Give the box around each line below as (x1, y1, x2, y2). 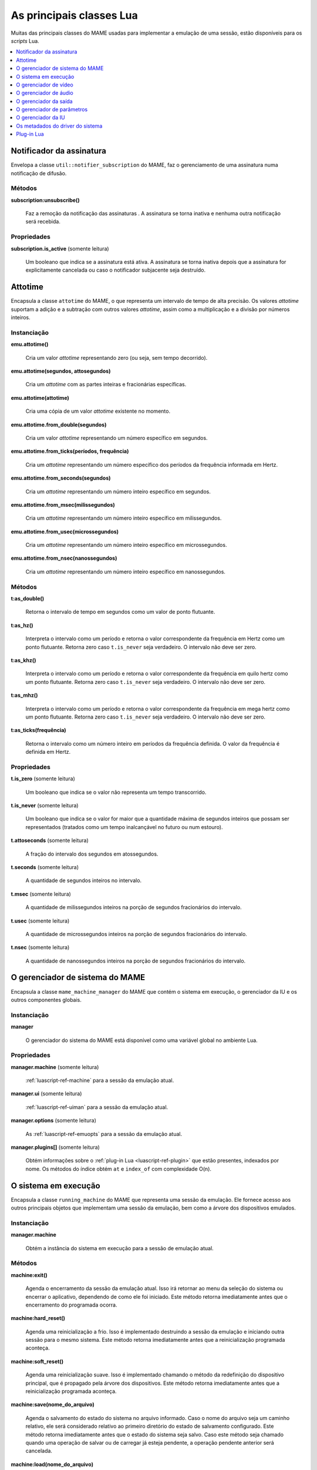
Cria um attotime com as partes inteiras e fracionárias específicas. (25, 381, 187, 388)
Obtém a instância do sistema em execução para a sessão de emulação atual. (25, 1244, 214, 1252)
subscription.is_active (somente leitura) (11, 245, 109, 252)
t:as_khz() (11, 656, 36, 664)
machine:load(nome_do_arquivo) (11, 1461, 94, 1468)
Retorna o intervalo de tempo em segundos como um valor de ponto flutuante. (25, 609, 215, 616)
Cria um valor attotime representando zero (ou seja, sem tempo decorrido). (25, 354, 208, 361)
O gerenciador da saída (16, 98, 73, 105)
